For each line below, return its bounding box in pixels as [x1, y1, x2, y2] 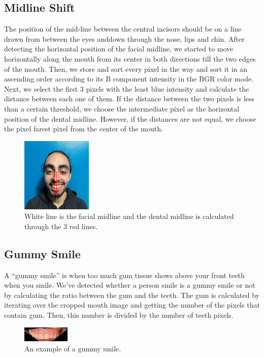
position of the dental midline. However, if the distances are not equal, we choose [4, 113, 256, 124]
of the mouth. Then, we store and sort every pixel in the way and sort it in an [4, 63, 248, 74]
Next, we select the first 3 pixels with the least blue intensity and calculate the [4, 83, 249, 94]
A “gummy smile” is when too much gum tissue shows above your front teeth [4, 269, 245, 280]
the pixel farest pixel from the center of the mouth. [4, 123, 163, 134]
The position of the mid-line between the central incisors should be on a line [4, 23, 242, 34]
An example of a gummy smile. [24, 343, 121, 353]
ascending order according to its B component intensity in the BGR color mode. [4, 73, 254, 84]
